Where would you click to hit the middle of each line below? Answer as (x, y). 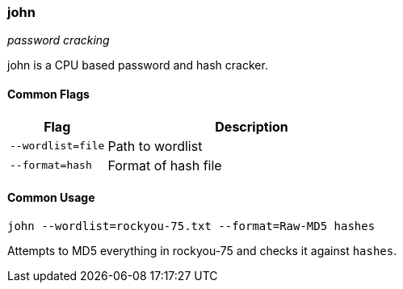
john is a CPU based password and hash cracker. (138, 65)
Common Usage (51, 198)
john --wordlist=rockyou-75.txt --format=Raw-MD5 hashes (191, 226)
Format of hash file (165, 165)
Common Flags (48, 94)
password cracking (59, 40)
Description (252, 126)
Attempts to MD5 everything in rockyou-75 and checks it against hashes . (202, 250)
